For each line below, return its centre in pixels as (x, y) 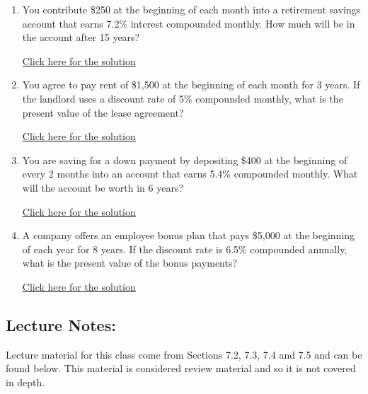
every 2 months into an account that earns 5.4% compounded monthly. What (190, 174)
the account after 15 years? (81, 37)
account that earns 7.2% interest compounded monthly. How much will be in (189, 23)
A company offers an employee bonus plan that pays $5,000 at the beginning (189, 235)
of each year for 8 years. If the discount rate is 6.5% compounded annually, (185, 249)
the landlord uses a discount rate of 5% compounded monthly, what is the (183, 98)
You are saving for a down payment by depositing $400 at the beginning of (185, 160)
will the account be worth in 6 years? (103, 187)
